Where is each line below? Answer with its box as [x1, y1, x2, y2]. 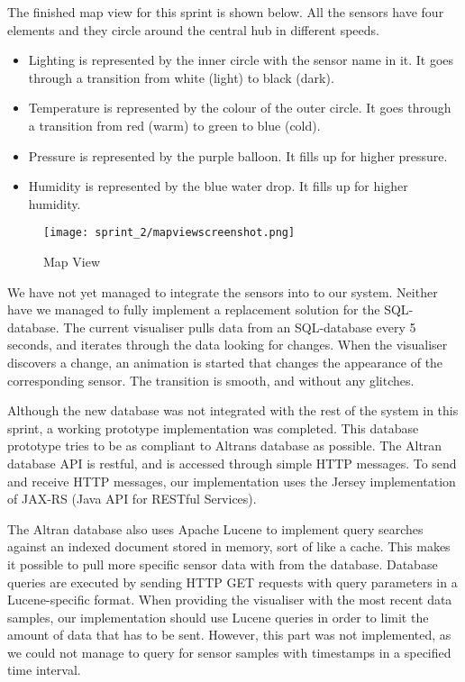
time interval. [7, 660, 81, 679]
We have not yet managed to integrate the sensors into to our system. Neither [7, 282, 438, 301]
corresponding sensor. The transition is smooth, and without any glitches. [7, 370, 415, 389]
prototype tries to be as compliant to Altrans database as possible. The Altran [7, 436, 442, 455]
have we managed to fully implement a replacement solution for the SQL [7, 300, 409, 319]
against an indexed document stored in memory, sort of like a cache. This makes [7, 537, 451, 556]
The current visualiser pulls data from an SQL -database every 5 [63, 317, 416, 336]
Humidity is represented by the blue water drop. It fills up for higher [28, 177, 408, 196]
